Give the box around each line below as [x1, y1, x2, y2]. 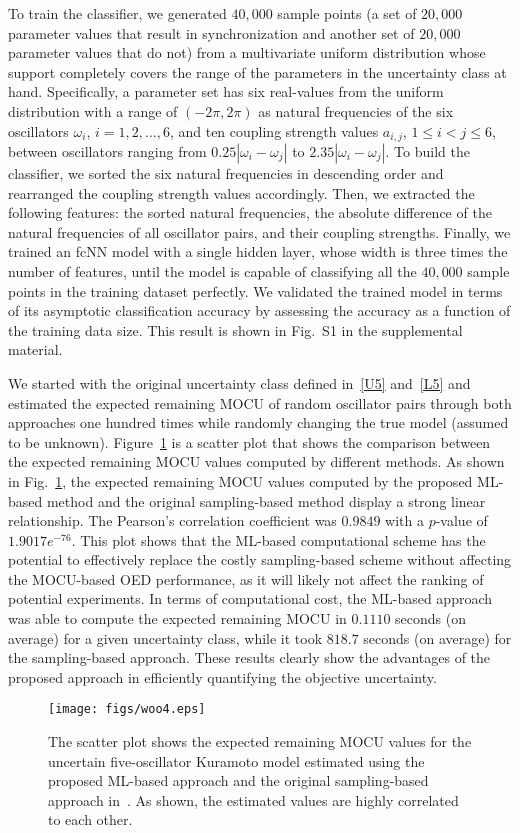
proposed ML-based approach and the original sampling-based [48, 770, 429, 791]
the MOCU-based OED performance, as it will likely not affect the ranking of [8, 568, 484, 589]
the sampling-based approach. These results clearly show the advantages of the [8, 647, 491, 668]
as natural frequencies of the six [258, 100, 454, 121]
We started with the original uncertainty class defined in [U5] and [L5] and [8, 372, 471, 393]
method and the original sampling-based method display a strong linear [46, 490, 486, 511]
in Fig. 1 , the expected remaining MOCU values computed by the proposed [8, 470, 473, 491]
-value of [435, 510, 488, 531]
